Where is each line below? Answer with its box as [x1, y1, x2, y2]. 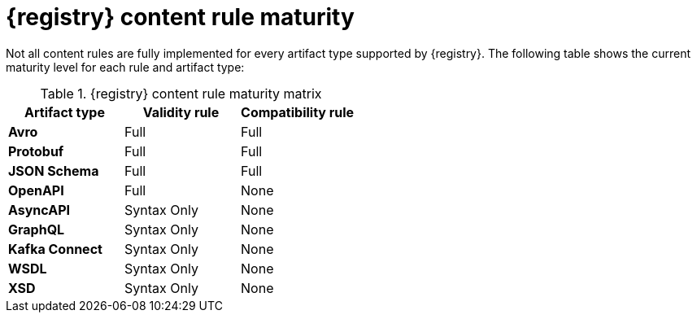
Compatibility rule [241, 103, 355, 120]
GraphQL [8, 221, 65, 238]
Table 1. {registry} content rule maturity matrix [40, 85, 322, 102]
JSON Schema [8, 162, 99, 179]
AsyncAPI [8, 201, 70, 218]
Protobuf [8, 142, 64, 159]
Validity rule [142, 103, 220, 120]
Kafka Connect [8, 240, 102, 257]
